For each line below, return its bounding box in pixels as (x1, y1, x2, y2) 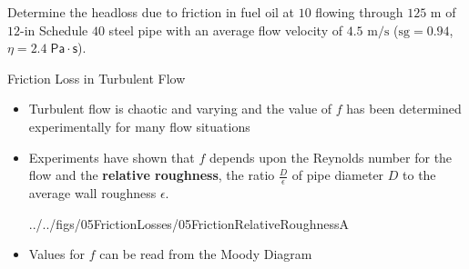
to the (403, 165, 436, 184)
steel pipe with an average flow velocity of (108, 20, 342, 39)
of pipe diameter (291, 165, 384, 184)
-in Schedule (20, 20, 88, 39)
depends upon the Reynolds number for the (209, 147, 453, 166)
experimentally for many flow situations (28, 116, 250, 135)
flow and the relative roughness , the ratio (28, 165, 275, 184)
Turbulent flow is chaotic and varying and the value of (28, 99, 332, 118)
